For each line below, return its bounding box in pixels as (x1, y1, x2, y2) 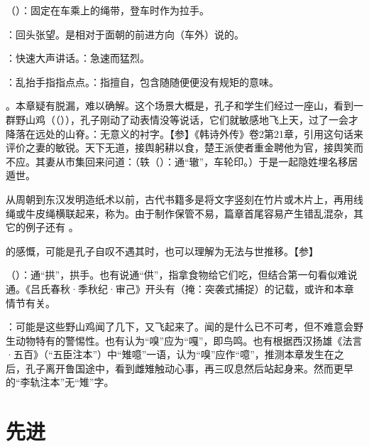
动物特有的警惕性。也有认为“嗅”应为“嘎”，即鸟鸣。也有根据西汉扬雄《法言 (15, 333, 363, 348)
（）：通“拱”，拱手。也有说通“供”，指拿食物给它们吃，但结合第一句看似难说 (6, 267, 358, 282)
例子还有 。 (25, 220, 79, 235)
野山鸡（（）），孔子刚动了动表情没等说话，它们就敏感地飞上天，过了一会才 (15, 112, 358, 126)
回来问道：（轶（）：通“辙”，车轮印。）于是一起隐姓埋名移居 (84, 154, 358, 168)
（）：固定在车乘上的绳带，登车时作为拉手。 (6, 3, 209, 17)
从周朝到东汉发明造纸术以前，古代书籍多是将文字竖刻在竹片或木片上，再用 (6, 191, 353, 206)
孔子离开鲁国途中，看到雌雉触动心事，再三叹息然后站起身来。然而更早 (25, 360, 353, 375)
